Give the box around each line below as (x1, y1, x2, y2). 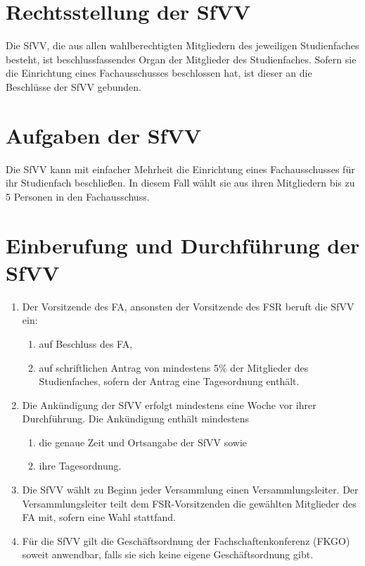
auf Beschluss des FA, (39, 336, 133, 351)
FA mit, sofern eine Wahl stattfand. (22, 510, 176, 524)
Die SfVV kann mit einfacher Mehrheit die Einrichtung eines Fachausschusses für (6, 161, 355, 176)
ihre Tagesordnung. (39, 458, 122, 473)
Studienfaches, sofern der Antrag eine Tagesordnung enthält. (39, 374, 300, 389)
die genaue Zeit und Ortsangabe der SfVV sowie (39, 434, 247, 449)
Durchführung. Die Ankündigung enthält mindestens (22, 411, 250, 426)
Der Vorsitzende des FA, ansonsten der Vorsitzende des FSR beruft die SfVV (22, 298, 354, 313)
